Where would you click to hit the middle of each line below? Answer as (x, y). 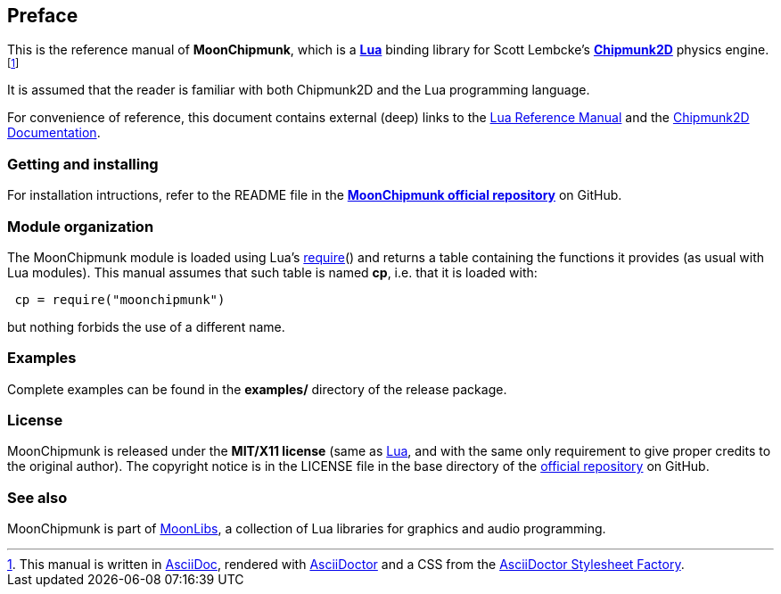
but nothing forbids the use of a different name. (146, 326)
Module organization (81, 226)
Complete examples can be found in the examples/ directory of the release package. (257, 389)
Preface (43, 16)
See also (37, 497)
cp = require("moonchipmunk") (120, 299)
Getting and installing (83, 164)
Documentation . (54, 133)
